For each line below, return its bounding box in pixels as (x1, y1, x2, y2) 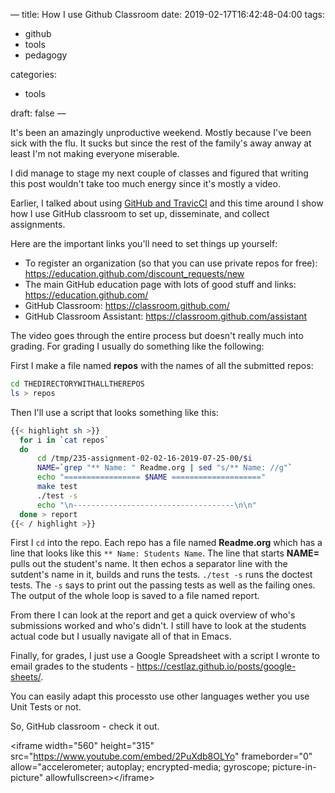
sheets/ (10, 671, 42, 683)
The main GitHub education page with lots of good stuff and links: (24, 279, 297, 290)
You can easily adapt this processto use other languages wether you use (10, 690, 310, 703)
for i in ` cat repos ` (19, 435, 110, 445)
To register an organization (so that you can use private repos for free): (24, 257, 318, 269)
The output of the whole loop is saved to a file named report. (10, 590, 260, 602)
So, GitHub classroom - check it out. (10, 720, 160, 733)
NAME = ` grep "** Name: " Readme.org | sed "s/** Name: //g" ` (36, 463, 293, 473)
